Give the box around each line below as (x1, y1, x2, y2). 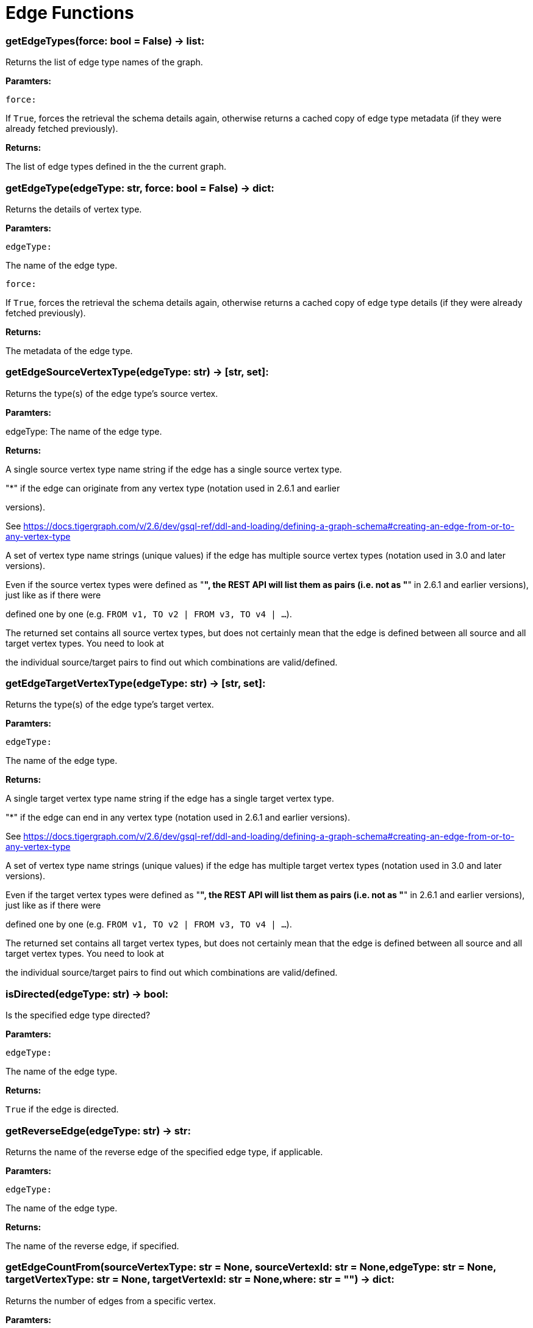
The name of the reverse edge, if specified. (5, 1240, 179, 1251)
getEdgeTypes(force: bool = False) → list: (5, 34, 205, 47)
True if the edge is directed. (5, 1104, 119, 1115)
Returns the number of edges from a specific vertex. (5, 1295, 216, 1306)
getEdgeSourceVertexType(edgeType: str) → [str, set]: (5, 366, 269, 379)
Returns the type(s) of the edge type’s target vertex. (5, 699, 214, 710)
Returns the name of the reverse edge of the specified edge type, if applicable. (5, 1146, 323, 1157)
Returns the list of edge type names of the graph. (5, 57, 203, 68)
